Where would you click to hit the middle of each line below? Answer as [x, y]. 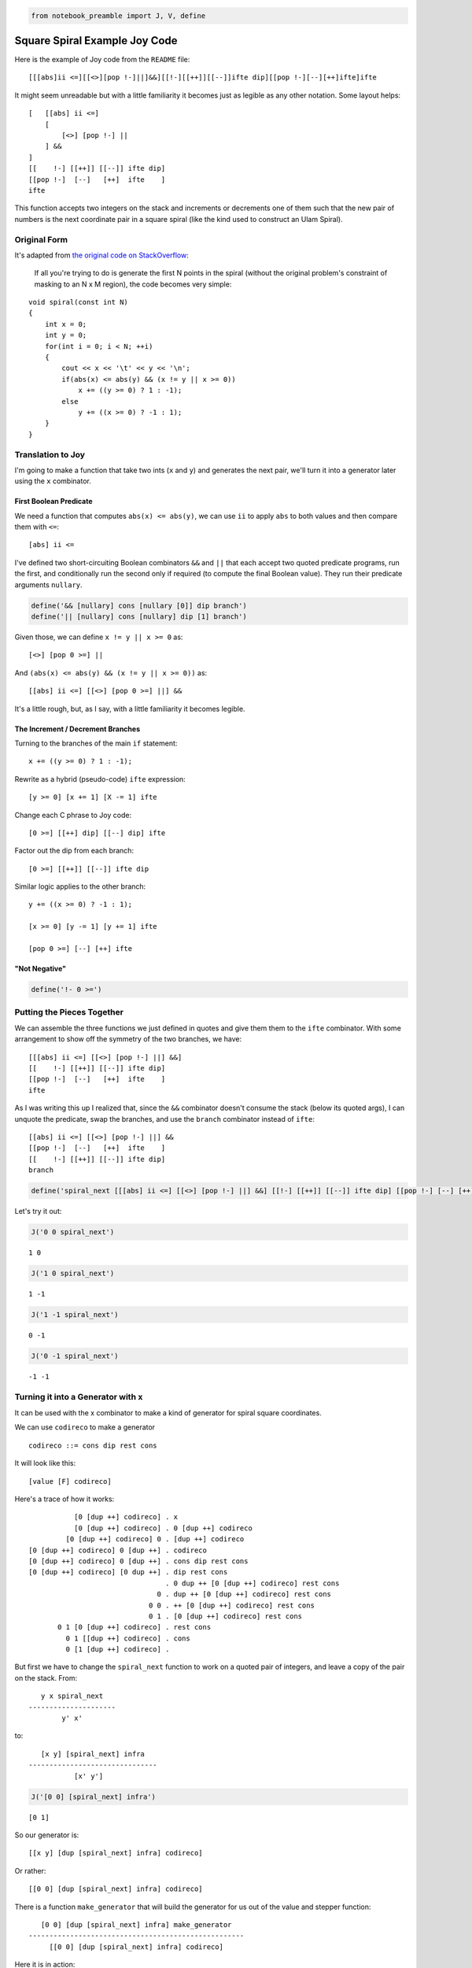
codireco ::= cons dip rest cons [93, 1445]
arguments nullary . [48, 584]
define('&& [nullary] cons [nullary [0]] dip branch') [139, 605]
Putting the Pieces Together [69, 1012]
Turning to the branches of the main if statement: [96, 743]
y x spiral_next [72, 1696]
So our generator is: [47, 1835]
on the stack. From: [46, 1678]
